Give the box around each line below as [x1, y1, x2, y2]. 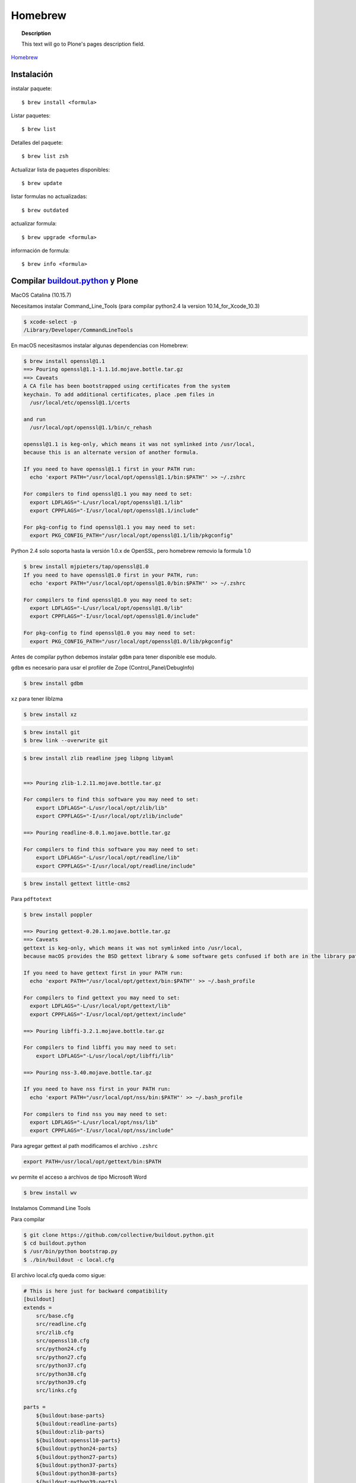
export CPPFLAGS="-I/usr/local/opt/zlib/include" [36, 813, 183, 820]
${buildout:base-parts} [36, 1412, 105, 1419]
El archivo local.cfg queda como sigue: [11, 1271, 106, 1278]
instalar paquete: [11, 85, 53, 92]
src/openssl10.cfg [36, 1338, 90, 1344]
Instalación [11, 69, 53, 79]
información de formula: [11, 247, 70, 254]
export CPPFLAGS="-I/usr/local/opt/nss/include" [30, 1127, 174, 1134]
